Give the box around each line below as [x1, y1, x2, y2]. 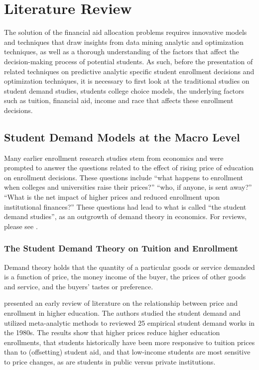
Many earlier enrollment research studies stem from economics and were [4, 152, 224, 163]
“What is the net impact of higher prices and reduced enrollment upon [4, 192, 220, 202]
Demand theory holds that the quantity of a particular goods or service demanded [4, 261, 255, 272]
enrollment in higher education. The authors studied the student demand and [4, 308, 241, 318]
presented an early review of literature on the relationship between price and [4, 298, 238, 308]
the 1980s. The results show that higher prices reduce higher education [4, 327, 220, 338]
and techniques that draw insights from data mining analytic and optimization [4, 36, 244, 47]
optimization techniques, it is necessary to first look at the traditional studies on [4, 76, 250, 86]
